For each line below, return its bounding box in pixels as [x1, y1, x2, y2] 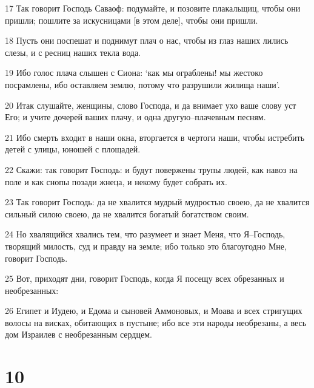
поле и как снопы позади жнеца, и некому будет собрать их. [5, 175, 227, 188]
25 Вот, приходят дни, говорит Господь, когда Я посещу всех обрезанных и [5, 272, 284, 285]
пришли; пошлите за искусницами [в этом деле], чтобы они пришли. [5, 13, 258, 26]
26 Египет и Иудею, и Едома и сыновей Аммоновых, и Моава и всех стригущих [5, 304, 302, 317]
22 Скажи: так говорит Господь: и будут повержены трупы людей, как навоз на [5, 163, 298, 175]
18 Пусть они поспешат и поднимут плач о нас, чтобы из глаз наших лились [5, 34, 289, 47]
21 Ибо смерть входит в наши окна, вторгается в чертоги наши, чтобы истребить [5, 131, 305, 143]
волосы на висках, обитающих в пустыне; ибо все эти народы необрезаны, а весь [5, 316, 307, 328]
